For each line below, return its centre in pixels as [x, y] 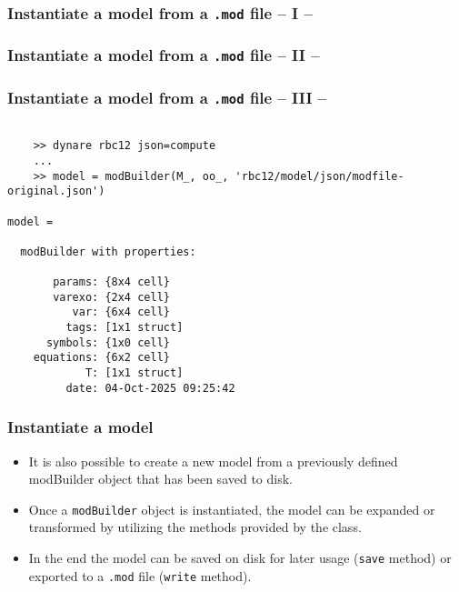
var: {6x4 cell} [121, 312]
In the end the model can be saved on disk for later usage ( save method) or [240, 558]
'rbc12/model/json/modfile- [319, 176]
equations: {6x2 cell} [101, 358]
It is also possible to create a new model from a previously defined [213, 461]
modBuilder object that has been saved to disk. [160, 479]
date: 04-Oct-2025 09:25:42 [150, 388]
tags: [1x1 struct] [125, 328]
